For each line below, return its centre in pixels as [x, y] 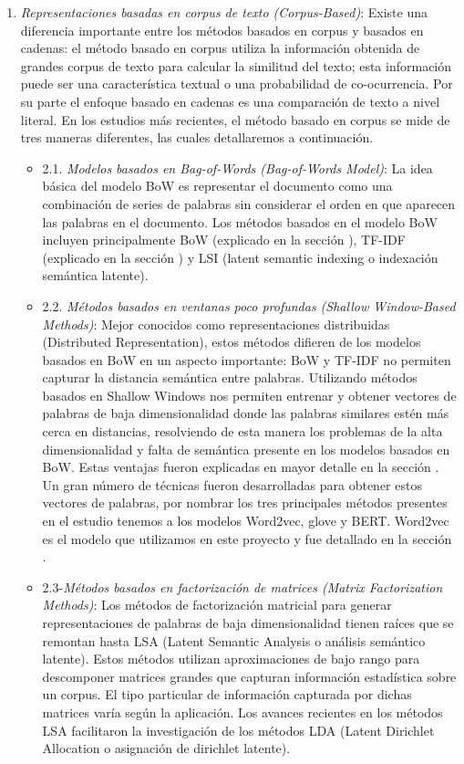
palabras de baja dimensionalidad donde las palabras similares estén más [246, 413]
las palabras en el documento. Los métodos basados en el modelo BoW [240, 221]
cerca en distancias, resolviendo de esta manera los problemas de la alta [242, 431]
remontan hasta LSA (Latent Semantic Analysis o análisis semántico [234, 640]
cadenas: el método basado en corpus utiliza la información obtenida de [220, 48]
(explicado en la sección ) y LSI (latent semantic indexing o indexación [240, 257]
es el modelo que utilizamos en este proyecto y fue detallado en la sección [247, 538]
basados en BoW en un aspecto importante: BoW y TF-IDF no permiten [247, 359]
